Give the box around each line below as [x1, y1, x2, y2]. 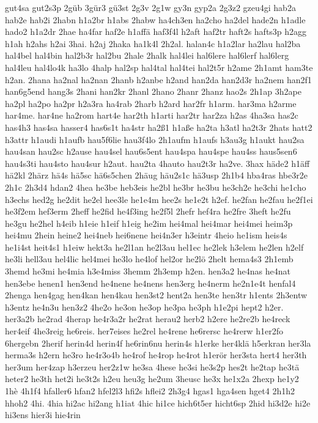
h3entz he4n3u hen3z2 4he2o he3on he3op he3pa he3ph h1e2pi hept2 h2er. [5, 300, 284, 313]
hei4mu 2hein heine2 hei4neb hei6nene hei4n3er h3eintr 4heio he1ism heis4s [5, 229, 287, 241]
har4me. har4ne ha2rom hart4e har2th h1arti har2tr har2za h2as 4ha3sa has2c [5, 109, 298, 122]
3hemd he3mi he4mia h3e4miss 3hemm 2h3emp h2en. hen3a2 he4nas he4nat [5, 265, 290, 278]
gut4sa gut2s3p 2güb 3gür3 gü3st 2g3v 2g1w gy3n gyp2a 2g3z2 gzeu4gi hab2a [5, 1, 296, 13]
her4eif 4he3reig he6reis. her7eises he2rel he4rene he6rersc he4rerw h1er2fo [5, 325, 283, 337]
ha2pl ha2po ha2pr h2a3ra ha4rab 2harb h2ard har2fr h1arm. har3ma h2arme [5, 97, 297, 109]
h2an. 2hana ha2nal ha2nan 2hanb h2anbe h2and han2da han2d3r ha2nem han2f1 [5, 73, 312, 86]
